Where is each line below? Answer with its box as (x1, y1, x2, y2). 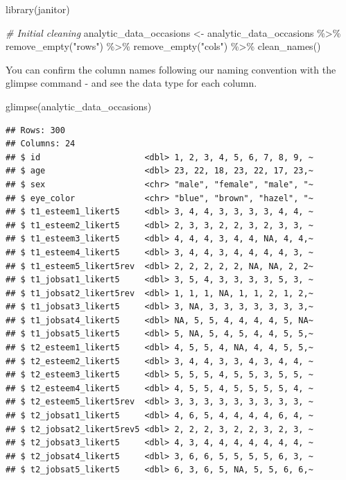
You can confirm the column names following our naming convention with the (6, 62, 336, 76)
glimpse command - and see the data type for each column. (6, 76, 257, 90)
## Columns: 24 (6, 139, 76, 149)
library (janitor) (6, 2, 70, 16)
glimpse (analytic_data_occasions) (6, 98, 152, 113)
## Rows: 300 (6, 125, 65, 135)
